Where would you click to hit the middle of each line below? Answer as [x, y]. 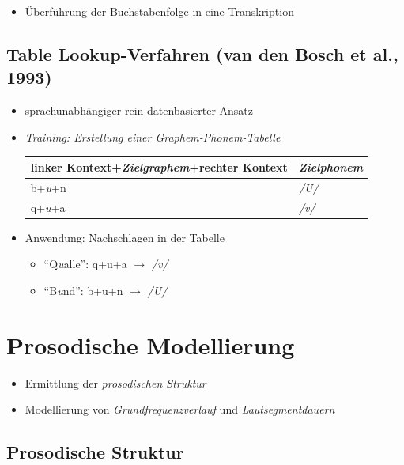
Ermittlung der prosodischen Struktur [115, 382]
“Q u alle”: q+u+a [85, 264]
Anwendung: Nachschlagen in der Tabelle [125, 237]
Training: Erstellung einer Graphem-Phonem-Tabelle [153, 136]
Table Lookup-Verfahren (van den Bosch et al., [202, 53]
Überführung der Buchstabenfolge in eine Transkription [159, 11]
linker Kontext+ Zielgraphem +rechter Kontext [159, 166]
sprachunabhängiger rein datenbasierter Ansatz [139, 110]
